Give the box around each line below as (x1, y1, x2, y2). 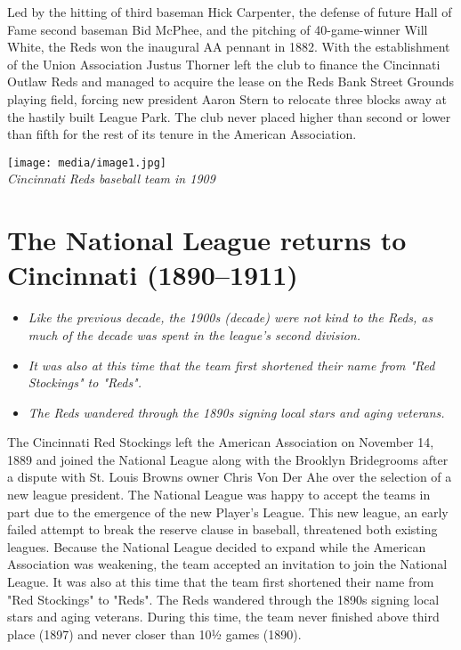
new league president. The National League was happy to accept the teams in (7, 485, 431, 504)
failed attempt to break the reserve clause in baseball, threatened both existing (7, 520, 438, 539)
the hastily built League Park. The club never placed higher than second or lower (7, 107, 451, 126)
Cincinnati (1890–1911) (7, 256, 298, 293)
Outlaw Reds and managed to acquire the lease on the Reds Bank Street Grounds (7, 72, 454, 91)
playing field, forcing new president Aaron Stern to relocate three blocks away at (7, 89, 447, 108)
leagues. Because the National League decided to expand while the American (7, 537, 426, 556)
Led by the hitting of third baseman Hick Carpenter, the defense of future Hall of (7, 3, 452, 20)
